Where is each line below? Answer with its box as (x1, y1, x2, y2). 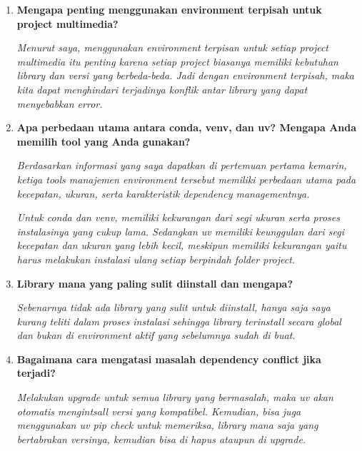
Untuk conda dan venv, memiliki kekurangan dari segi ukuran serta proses (16, 210, 340, 225)
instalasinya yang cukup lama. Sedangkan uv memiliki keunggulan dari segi (16, 223, 345, 238)
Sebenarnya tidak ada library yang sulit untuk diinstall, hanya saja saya (16, 300, 331, 315)
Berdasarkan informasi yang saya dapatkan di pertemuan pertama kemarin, (16, 158, 347, 173)
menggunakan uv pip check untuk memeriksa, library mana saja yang (16, 417, 318, 432)
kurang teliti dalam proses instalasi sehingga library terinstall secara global (16, 313, 341, 328)
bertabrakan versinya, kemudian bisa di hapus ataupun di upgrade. (16, 431, 306, 446)
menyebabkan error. (16, 96, 103, 111)
